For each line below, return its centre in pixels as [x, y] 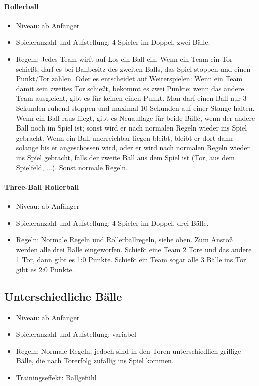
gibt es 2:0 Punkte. [45, 269]
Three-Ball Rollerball [42, 186]
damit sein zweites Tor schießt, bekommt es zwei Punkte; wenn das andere [130, 88]
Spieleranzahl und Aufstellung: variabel [76, 334]
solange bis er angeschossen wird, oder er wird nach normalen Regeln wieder [133, 147]
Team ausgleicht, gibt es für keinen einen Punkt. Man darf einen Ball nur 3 [131, 98]
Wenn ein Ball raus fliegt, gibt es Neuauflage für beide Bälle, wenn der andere [136, 118]
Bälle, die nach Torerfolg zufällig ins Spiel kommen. [95, 361]
